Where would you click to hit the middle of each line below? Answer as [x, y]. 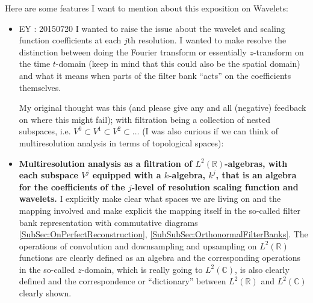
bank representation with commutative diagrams [108, 222]
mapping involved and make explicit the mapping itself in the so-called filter [160, 210]
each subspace [48, 175]
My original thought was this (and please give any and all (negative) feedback [163, 108]
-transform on [278, 52]
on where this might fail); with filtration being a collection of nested [144, 119]
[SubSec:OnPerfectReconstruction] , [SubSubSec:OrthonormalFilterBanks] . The [163, 234]
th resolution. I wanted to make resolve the [207, 40]
